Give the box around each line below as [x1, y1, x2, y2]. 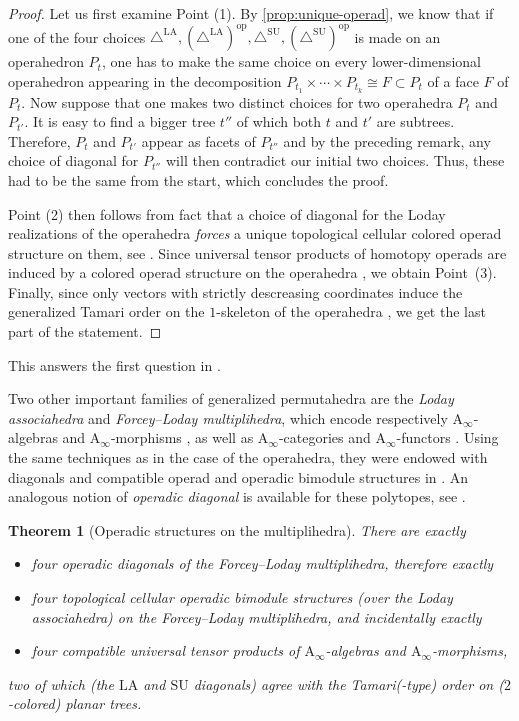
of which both [236, 111, 322, 132]
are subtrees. [376, 111, 455, 132]
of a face [427, 70, 479, 91]
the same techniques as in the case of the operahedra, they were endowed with [8, 447, 488, 468]
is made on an [354, 26, 441, 47]
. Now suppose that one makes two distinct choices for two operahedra [21, 91, 453, 112]
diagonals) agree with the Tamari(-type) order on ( [193, 673, 504, 694]
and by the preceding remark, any [283, 130, 491, 151]
